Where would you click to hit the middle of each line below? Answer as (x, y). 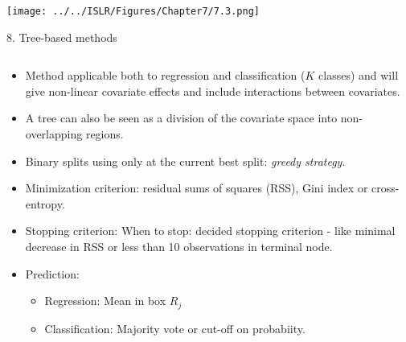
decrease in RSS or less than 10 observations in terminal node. (179, 246)
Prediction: (52, 273)
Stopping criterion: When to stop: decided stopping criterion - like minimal (210, 231)
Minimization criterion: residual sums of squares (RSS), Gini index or (197, 188)
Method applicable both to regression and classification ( (165, 75)
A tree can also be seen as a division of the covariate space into (181, 118)
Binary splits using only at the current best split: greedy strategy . (185, 161)
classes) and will (359, 75)
